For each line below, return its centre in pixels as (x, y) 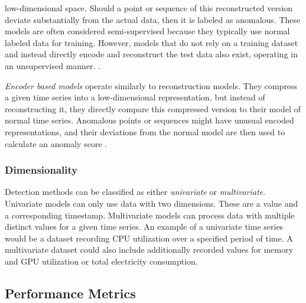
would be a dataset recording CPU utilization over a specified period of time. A (149, 238)
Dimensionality (41, 170)
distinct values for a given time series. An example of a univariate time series (144, 227)
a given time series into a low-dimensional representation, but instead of (135, 97)
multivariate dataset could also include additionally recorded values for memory (149, 250)
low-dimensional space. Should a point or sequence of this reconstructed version (149, 8)
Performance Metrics (70, 293)
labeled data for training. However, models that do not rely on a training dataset (152, 42)
